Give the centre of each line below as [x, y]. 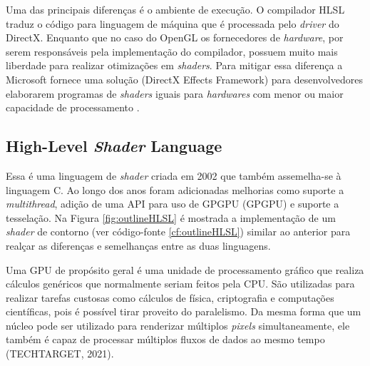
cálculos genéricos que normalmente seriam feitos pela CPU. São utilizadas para [180, 284]
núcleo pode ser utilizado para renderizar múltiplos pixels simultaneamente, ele [178, 325]
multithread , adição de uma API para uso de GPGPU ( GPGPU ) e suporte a [173, 204]
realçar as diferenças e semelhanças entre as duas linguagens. [138, 245]
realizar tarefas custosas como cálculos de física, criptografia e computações [170, 297]
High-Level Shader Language [114, 146]
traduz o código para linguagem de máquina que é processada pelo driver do [173, 23]
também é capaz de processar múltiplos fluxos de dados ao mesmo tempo [165, 339]
